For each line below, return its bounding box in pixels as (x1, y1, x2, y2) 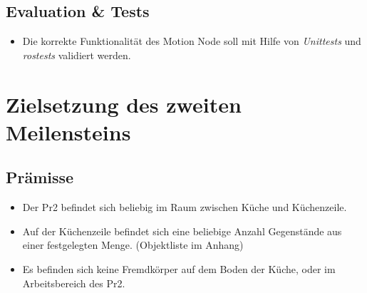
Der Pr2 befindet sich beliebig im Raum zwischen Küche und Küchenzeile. (22, 200, 347, 215)
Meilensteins (6, 117, 131, 146)
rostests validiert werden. (22, 47, 131, 62)
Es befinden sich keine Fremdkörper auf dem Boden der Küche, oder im (22, 261, 336, 276)
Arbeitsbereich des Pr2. (22, 275, 125, 290)
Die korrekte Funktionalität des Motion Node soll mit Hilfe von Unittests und (22, 34, 361, 48)
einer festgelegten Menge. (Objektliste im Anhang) (22, 237, 244, 252)
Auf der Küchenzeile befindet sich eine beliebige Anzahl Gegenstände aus (22, 223, 342, 238)
